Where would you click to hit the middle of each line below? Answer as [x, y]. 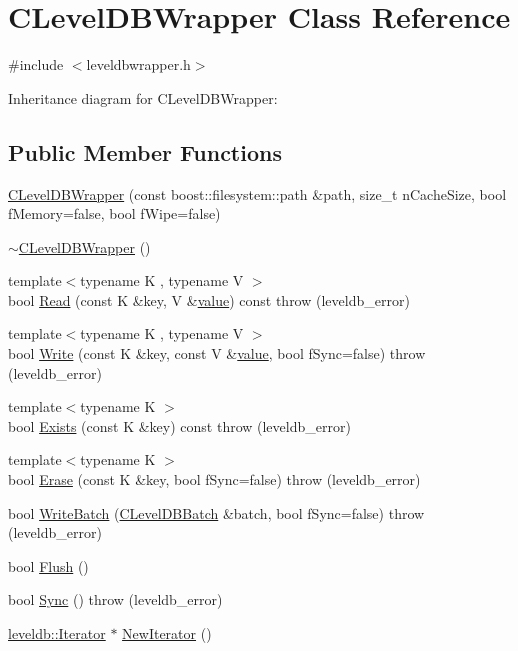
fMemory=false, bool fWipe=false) [114, 213]
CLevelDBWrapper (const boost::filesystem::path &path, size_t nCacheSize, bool [257, 193]
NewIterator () [167, 633]
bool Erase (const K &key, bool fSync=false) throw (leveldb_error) [214, 479]
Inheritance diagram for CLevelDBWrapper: [143, 97]
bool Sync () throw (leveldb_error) [115, 599]
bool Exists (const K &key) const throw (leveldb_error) [179, 425]
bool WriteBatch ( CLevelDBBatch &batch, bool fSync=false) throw [216, 512]
